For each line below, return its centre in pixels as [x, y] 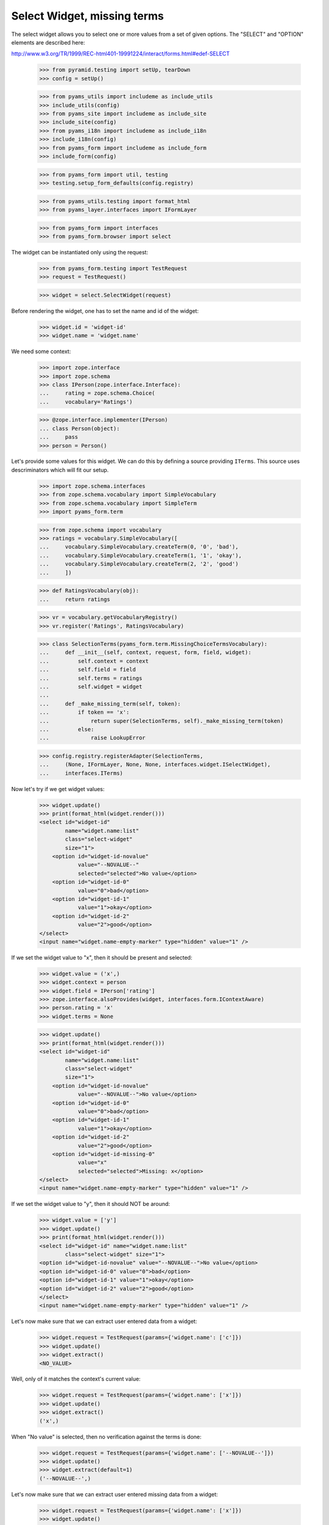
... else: [67, 729]
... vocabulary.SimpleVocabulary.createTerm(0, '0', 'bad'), [139, 547]
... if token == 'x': [84, 712]
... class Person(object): [80, 428]
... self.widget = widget [91, 687]
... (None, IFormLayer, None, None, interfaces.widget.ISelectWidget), [155, 765]
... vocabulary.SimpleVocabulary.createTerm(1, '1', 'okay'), [140, 555]
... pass [59, 437]
